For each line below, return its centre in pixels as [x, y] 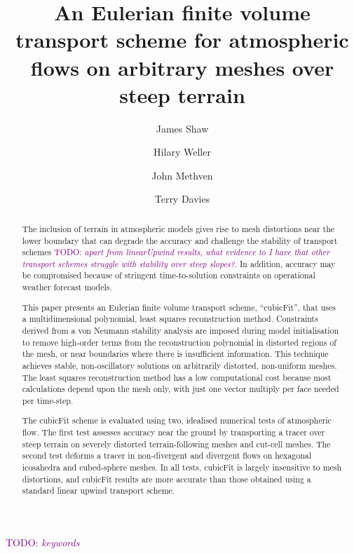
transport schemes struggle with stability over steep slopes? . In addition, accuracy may [179, 263]
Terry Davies [182, 199]
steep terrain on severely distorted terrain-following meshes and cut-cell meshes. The [176, 444]
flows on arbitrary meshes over [182, 67]
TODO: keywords [43, 542]
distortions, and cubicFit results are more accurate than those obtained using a [166, 479]
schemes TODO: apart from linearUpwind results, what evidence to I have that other [176, 252]
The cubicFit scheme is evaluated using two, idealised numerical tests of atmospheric [177, 420]
